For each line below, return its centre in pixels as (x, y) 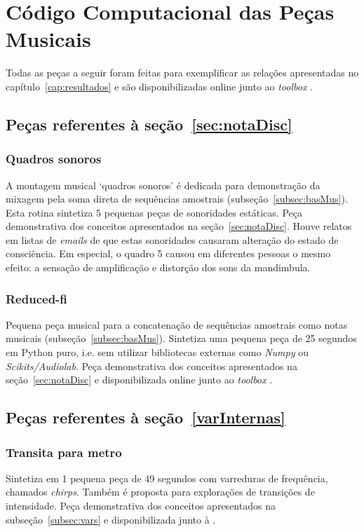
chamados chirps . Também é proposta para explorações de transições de (160, 492)
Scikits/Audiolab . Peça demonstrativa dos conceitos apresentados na (151, 366)
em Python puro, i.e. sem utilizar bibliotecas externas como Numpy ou (157, 352)
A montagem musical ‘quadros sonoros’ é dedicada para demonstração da (163, 185)
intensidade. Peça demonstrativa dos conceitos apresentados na (141, 506)
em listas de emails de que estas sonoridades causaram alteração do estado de (172, 239)
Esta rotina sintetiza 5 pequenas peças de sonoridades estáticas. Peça (154, 212)
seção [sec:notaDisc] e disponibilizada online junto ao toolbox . (139, 380)
